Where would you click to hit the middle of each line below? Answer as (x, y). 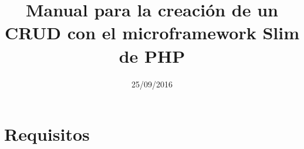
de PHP (152, 55)
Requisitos (47, 134)
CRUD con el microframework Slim (152, 33)
